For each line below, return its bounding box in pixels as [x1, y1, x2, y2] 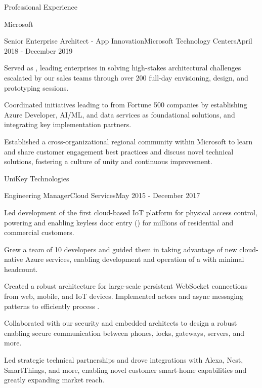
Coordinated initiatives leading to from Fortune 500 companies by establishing [4, 99, 247, 110]
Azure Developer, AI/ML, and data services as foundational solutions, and [4, 109, 235, 120]
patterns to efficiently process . [4, 300, 100, 311]
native [4, 254, 23, 264]
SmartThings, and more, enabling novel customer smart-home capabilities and [4, 364, 247, 375]
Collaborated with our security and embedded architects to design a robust [4, 318, 237, 328]
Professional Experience [4, 2, 77, 12]
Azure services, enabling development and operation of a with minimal [25, 254, 244, 264]
